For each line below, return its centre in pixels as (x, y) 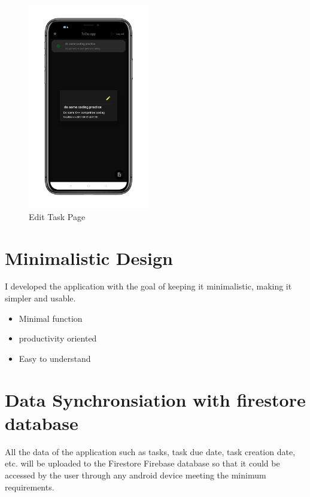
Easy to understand (55, 358)
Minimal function (51, 318)
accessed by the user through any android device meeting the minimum (136, 475)
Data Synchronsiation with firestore (155, 399)
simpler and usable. (40, 298)
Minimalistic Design (89, 257)
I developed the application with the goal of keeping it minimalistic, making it (148, 286)
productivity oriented (58, 338)
